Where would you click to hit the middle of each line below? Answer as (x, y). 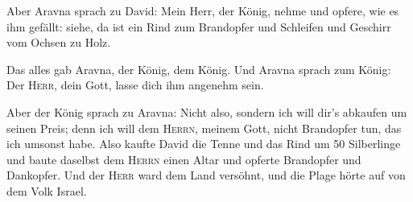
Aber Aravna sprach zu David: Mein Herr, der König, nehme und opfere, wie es (203, 10)
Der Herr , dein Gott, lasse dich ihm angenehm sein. (135, 85)
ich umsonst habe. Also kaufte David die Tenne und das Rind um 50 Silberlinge (204, 144)
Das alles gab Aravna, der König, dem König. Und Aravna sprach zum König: (199, 69)
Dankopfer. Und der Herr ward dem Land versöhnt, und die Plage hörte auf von (206, 175)
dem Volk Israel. (47, 190)
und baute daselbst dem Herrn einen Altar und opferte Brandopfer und (184, 159)
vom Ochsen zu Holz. (59, 42)
